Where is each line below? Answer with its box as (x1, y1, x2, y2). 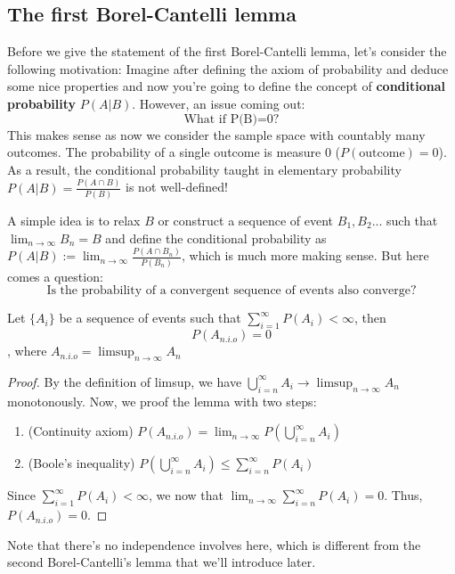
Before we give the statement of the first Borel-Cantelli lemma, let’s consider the (7, 42, 447, 61)
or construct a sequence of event (158, 210, 334, 229)
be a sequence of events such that (59, 308, 241, 327)
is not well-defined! (126, 177, 228, 196)
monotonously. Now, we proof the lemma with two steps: (7, 391, 317, 410)
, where (7, 341, 47, 360)
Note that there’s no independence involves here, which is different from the (7, 535, 421, 553)
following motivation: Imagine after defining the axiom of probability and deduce (7, 59, 449, 78)
